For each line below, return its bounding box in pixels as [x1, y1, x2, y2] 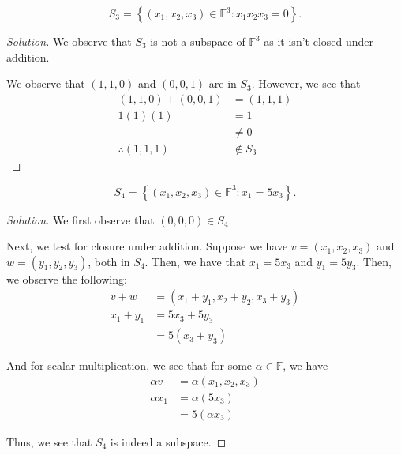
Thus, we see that [6, 433, 92, 449]
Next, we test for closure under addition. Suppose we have [6, 238, 288, 254]
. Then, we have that [144, 253, 246, 269]
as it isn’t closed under [264, 33, 374, 49]
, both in [88, 253, 130, 269]
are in [208, 75, 237, 92]
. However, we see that [251, 75, 361, 92]
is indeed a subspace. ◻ [110, 433, 227, 449]
